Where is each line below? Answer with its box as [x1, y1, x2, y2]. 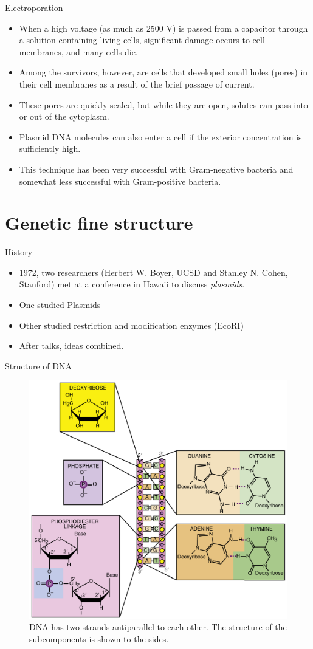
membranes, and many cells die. [19, 45, 138, 58]
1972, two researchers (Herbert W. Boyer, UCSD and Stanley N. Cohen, [19, 266, 288, 278]
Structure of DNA [5, 359, 72, 372]
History [5, 246, 33, 258]
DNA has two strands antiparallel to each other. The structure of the [29, 620, 287, 633]
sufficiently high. [19, 142, 81, 155]
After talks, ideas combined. [19, 339, 124, 352]
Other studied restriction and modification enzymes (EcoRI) [19, 318, 244, 331]
